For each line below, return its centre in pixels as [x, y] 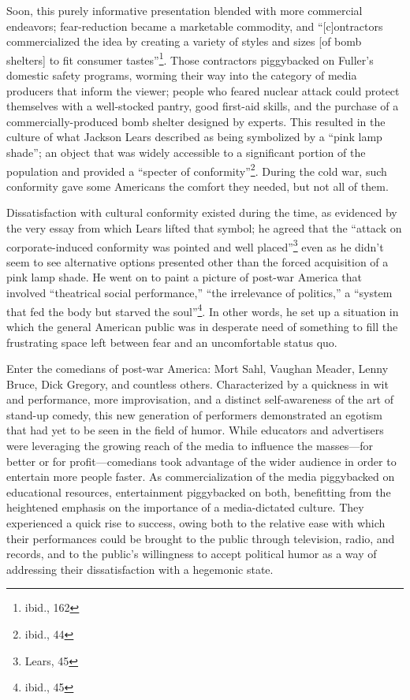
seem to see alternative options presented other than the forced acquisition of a [198, 261]
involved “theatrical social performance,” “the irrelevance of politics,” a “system [199, 293]
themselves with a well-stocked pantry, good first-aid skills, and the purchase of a [203, 106]
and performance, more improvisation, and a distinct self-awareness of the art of [200, 399]
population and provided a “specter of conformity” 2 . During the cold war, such [197, 169]
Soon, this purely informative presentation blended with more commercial [184, 10]
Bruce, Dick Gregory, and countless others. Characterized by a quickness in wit [198, 384]
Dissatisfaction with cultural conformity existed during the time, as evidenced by [202, 212]
